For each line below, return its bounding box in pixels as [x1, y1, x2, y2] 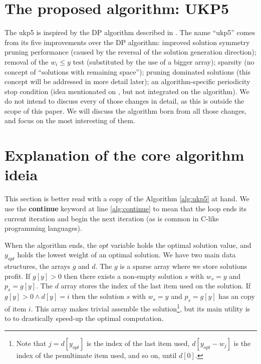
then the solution [72, 291, 124, 301]
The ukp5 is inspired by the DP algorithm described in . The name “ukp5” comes [5, 27, 255, 38]
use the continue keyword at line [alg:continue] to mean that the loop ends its [5, 203, 247, 213]
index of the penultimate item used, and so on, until [16, 349, 177, 360]
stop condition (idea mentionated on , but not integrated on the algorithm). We [5, 86, 249, 96]
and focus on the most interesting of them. [5, 115, 135, 126]
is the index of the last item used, [86, 337, 190, 348]
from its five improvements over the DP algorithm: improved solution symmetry [5, 37, 250, 47]
